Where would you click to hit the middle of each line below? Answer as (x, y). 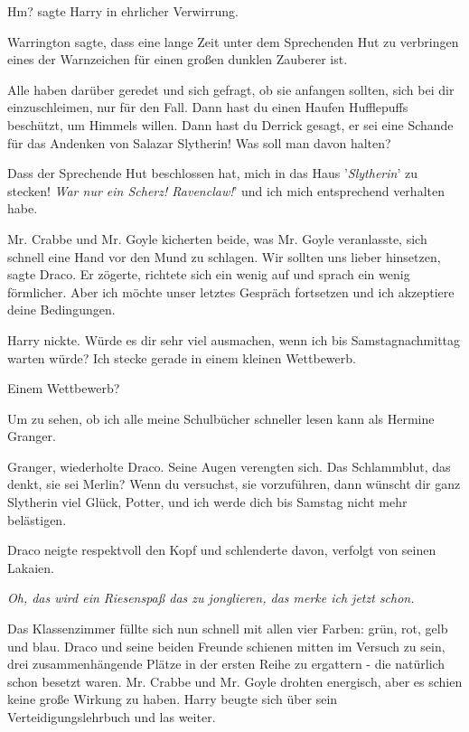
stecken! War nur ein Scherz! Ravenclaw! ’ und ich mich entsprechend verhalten (226, 190)
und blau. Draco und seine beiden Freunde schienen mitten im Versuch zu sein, (226, 646)
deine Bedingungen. (61, 310)
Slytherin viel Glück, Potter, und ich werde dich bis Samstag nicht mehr (207, 502)
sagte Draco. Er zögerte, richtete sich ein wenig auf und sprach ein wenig (209, 274)
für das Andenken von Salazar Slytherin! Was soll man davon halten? (199, 142)
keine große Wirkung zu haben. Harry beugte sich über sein (173, 699)
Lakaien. (31, 567)
